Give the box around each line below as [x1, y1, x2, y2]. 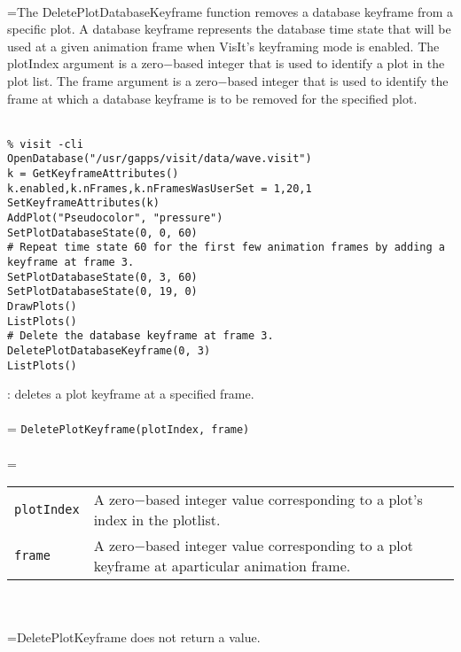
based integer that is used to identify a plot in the [173, 54, 445, 73]
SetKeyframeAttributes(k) [7, 197, 160, 210]
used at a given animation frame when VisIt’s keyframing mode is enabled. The [7, 36, 440, 55]
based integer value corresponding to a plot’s [145, 489, 423, 510]
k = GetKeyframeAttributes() [7, 167, 179, 181]
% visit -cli [7, 137, 83, 151]
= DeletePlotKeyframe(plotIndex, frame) [7, 419, 250, 438]
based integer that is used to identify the [227, 71, 449, 89]
